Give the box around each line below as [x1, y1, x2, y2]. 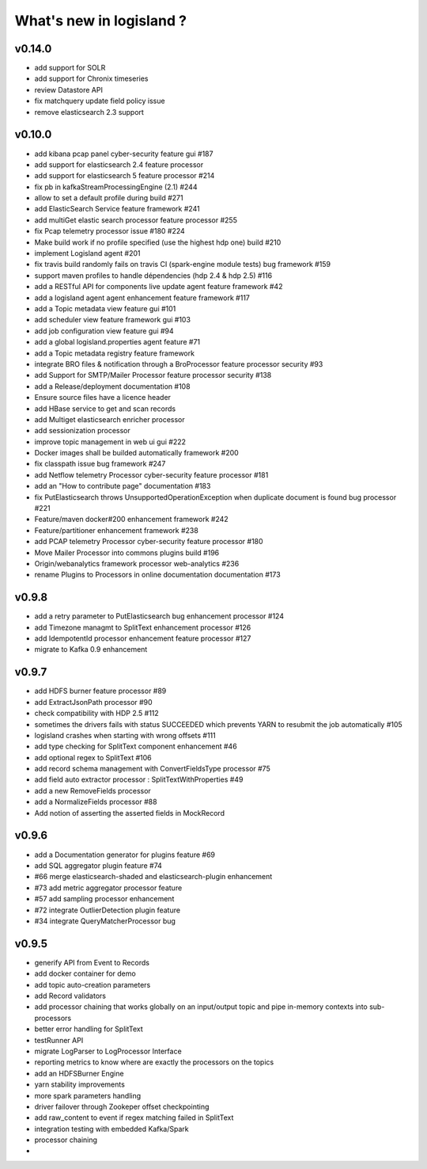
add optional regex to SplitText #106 [34, 752, 152, 762]
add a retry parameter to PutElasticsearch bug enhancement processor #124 [34, 611, 285, 621]
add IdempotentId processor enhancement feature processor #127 [34, 634, 251, 643]
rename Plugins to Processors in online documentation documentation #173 [34, 570, 281, 580]
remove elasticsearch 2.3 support [34, 107, 144, 116]
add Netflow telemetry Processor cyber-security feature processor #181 [34, 470, 269, 479]
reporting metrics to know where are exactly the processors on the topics [34, 1057, 274, 1067]
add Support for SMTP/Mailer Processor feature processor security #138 [34, 371, 272, 380]
